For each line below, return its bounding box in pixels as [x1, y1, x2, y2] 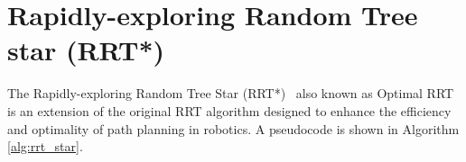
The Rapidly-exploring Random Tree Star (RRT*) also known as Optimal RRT [7, 84, 454, 103]
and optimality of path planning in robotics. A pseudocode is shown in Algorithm [7, 119, 460, 138]
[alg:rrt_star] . [7, 137, 83, 156]
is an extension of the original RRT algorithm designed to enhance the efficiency [7, 101, 452, 120]
